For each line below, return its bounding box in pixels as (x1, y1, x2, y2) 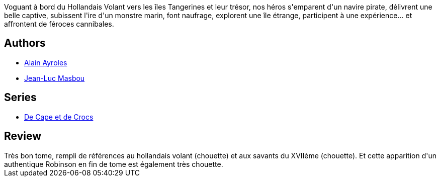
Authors (4, 37, 46, 50)
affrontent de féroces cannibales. (4, 20, 114, 28)
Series (4, 91, 37, 104)
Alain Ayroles (24, 58, 67, 67)
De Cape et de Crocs (24, 112, 94, 121)
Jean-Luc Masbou (24, 73, 85, 82)
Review (4, 130, 42, 143)
